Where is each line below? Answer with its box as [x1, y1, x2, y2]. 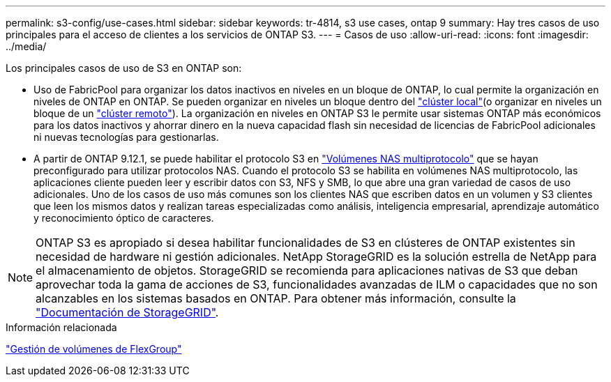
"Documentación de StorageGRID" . [36, 305, 219, 319]
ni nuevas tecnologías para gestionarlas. [33, 131, 219, 143]
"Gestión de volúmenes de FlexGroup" [6, 343, 182, 355]
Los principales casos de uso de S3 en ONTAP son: [6, 62, 242, 74]
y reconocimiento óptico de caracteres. [33, 212, 214, 224]
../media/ [6, 40, 47, 52]
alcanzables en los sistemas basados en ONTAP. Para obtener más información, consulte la [36, 291, 516, 305]
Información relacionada [6, 321, 117, 333]
